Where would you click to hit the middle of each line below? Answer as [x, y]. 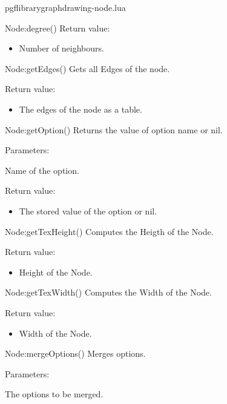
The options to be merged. [54, 394]
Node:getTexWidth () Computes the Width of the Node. [108, 292]
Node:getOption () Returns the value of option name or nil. [114, 129]
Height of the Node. [56, 272]
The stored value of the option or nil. [88, 210]
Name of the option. [42, 170]
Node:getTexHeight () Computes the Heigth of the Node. [109, 231]
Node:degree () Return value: [58, 28]
